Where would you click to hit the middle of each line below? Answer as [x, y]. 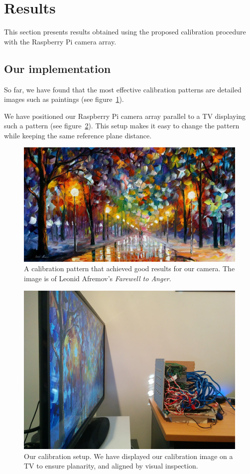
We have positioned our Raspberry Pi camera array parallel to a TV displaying [125, 116]
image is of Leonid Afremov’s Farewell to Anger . [98, 278]
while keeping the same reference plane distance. [78, 135]
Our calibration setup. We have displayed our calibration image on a [128, 456]
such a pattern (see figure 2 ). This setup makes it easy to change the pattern [122, 126]
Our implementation [58, 68]
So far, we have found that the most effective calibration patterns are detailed [123, 89]
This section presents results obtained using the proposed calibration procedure [125, 32]
